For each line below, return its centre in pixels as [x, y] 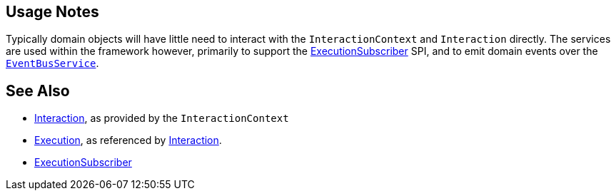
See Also [38, 91]
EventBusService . [52, 63]
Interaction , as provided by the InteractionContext [162, 118]
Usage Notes [52, 12]
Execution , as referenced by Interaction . [128, 140]
